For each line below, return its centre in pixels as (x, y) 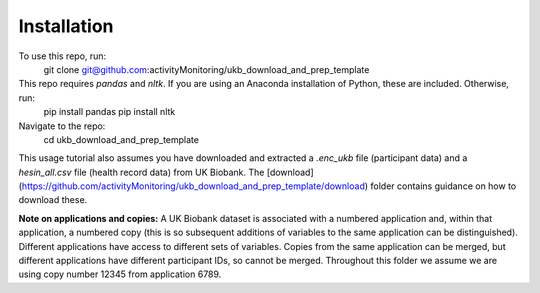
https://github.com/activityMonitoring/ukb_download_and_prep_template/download (193, 186)
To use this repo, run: (62, 56)
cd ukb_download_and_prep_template (121, 139)
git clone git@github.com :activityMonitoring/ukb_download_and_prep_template (206, 69)
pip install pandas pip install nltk (109, 112)
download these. (53, 200)
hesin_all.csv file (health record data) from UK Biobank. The (141, 172)
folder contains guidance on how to (443, 186)
